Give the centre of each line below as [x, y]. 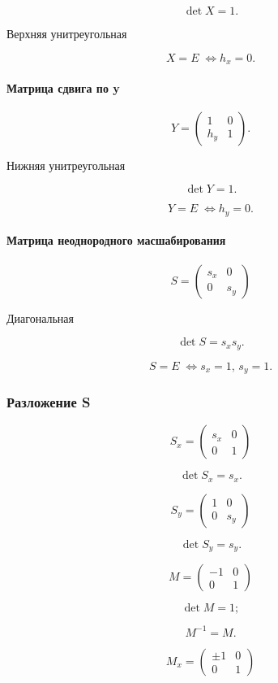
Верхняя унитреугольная [67, 33]
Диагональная [40, 318]
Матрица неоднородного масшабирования [116, 240]
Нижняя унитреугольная [66, 165]
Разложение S [49, 402]
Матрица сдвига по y [63, 87]
